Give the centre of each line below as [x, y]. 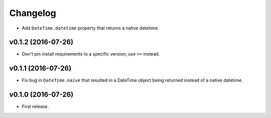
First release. [35, 106]
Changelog [33, 13]
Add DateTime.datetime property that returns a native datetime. [90, 28]
